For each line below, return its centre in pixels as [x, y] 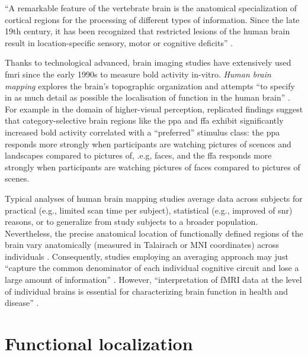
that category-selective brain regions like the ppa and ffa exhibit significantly [144, 120]
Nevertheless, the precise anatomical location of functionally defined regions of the [154, 233]
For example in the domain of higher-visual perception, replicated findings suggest [154, 109]
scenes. [17, 178]
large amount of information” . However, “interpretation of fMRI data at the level [153, 280]
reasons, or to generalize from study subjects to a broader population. [131, 222]
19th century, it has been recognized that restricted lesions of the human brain [147, 31]
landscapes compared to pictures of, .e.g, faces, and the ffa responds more [138, 155]
